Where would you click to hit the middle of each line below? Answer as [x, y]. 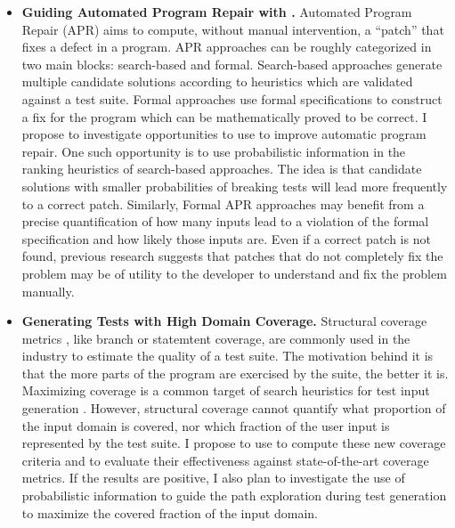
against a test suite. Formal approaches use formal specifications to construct [232, 98]
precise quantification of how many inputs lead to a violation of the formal [225, 221]
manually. [48, 291]
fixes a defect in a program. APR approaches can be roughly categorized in [227, 47]
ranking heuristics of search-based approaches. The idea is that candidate [222, 169]
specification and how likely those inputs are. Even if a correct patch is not [226, 238]
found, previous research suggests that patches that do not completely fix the [232, 256]
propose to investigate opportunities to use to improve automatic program [224, 134]
